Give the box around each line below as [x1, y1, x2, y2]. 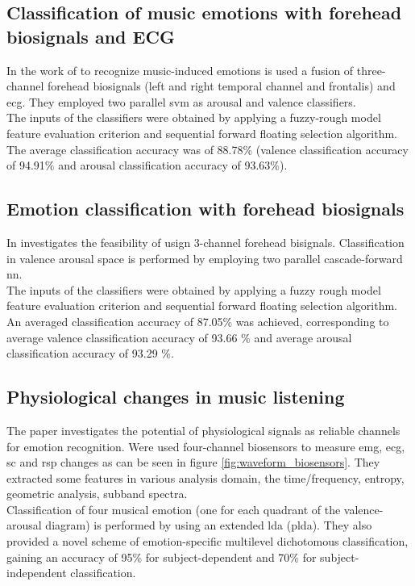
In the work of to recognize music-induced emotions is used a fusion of [6, 61, 354, 78]
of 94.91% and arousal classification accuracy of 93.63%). [6, 157, 288, 174]
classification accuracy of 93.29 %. [6, 345, 174, 362]
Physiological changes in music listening [6, 384, 345, 409]
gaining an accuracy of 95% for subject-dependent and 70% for [6, 548, 317, 565]
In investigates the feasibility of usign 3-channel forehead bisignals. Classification [6, 233, 405, 250]
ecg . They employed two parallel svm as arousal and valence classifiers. [6, 93, 356, 110]
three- [356, 61, 386, 78]
